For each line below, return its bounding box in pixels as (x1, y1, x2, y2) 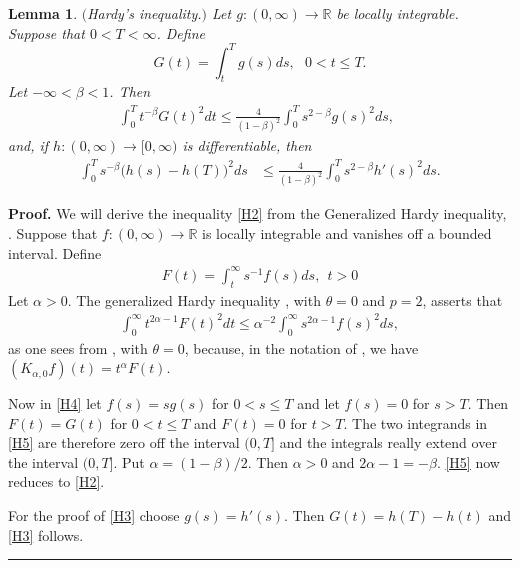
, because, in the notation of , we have (184, 337, 419, 358)
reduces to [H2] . (8, 471, 105, 492)
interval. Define (8, 242, 102, 263)
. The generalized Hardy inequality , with (67, 289, 321, 310)
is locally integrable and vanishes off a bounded (201, 223, 492, 244)
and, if (8, 135, 49, 156)
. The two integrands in (343, 412, 488, 433)
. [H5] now (436, 451, 500, 472)
